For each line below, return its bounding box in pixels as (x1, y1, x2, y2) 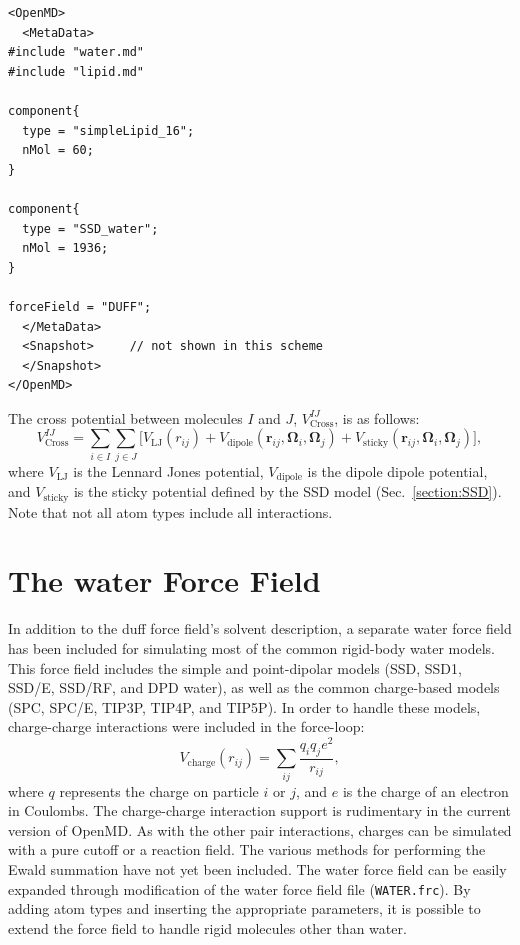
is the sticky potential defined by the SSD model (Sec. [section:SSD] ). (73, 481, 502, 502)
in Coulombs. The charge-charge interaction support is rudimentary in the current (8, 800, 512, 821)
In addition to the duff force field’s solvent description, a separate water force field (8, 618, 512, 639)
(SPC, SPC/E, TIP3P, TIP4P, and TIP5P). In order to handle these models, (8, 696, 481, 717)
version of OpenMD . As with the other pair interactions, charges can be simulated (8, 819, 512, 840)
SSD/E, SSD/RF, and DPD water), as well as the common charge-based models (8, 677, 500, 698)
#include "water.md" (8, 45, 145, 60)
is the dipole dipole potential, (307, 460, 488, 481)
